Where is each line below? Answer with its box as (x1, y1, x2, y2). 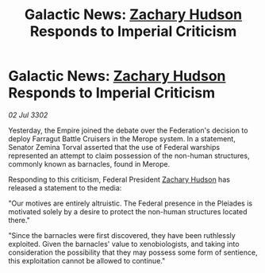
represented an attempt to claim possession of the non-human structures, (8, 151, 250, 160)
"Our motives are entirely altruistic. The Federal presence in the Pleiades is (8, 198, 252, 208)
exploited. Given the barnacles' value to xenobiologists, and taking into (8, 239, 240, 248)
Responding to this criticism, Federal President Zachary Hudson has (8, 175, 230, 184)
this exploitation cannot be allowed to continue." (8, 256, 166, 265)
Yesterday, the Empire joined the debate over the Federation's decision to (8, 125, 248, 135)
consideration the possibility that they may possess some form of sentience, (8, 248, 258, 257)
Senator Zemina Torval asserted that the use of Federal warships (8, 142, 221, 152)
